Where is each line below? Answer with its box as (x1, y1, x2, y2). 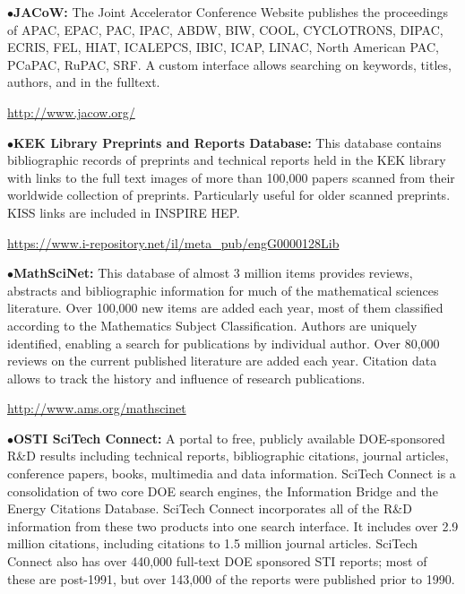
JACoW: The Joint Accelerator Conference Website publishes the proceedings (13, 3, 448, 21)
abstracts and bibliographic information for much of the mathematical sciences (7, 280, 439, 299)
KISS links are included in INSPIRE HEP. (7, 202, 240, 221)
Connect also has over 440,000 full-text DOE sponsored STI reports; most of (7, 552, 427, 571)
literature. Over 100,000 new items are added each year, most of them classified (7, 298, 443, 317)
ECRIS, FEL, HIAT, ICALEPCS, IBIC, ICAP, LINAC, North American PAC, (7, 38, 439, 56)
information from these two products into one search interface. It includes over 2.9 (7, 516, 459, 535)
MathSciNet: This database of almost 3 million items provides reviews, (13, 263, 413, 282)
